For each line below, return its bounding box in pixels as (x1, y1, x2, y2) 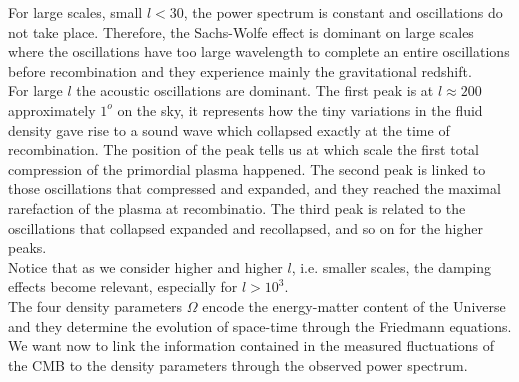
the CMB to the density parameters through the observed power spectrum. (8, 354, 468, 375)
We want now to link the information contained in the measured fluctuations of (8, 335, 494, 356)
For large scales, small (8, 2, 143, 22)
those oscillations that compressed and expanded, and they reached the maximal (8, 178, 501, 199)
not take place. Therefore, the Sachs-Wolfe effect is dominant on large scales (8, 21, 474, 42)
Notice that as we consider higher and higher (8, 256, 283, 277)
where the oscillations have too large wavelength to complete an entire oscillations (8, 41, 510, 62)
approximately (8, 99, 96, 120)
